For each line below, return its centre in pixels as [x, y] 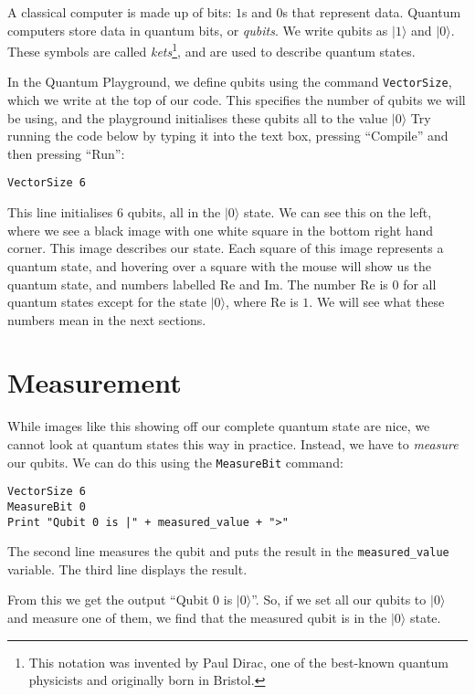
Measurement [95, 382]
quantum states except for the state [107, 302]
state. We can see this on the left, [338, 212]
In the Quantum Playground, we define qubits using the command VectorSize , [230, 82]
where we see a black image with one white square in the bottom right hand [221, 230]
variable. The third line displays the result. [127, 569]
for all [420, 284]
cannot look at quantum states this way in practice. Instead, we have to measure [233, 444]
